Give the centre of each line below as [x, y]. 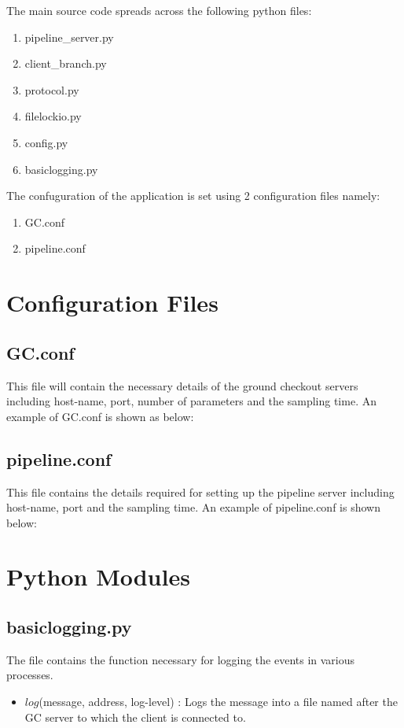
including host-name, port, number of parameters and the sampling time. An [191, 401]
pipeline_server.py [69, 37]
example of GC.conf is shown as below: [100, 416]
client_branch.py [66, 63]
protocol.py [52, 89]
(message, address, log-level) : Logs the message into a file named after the [218, 702]
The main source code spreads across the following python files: [159, 10]
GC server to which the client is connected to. [135, 717]
